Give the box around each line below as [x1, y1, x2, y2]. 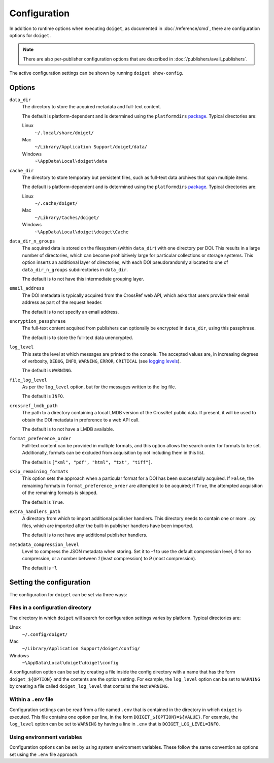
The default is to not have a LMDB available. [22, 426, 114, 432]
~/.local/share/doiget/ [35, 130, 94, 136]
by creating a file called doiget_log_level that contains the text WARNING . [9, 683, 169, 689]
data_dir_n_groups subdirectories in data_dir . [22, 266, 128, 272]
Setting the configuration [9, 578, 91, 587]
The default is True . [22, 499, 64, 505]
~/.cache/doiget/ [35, 201, 78, 206]
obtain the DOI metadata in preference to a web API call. [22, 417, 140, 423]
